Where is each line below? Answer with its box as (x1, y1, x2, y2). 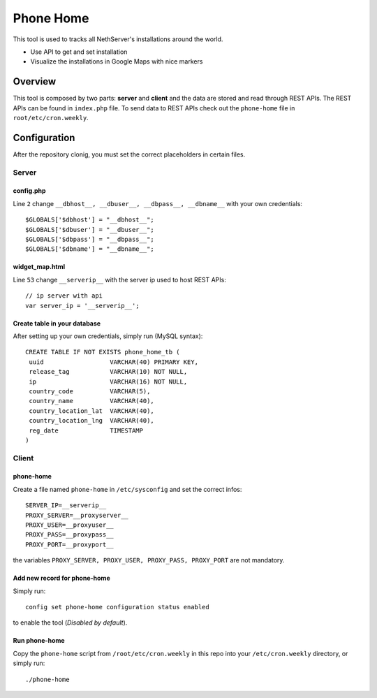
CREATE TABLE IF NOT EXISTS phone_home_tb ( (25, 348, 181, 356)
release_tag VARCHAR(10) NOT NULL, (29, 368, 188, 376)
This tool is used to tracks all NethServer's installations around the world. (13, 35, 223, 43)
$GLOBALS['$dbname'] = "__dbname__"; (25, 245, 155, 253)
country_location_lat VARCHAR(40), (29, 407, 155, 415)
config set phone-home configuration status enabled (25, 603, 209, 611)
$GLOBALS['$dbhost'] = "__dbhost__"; (25, 216, 155, 224)
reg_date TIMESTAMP (29, 426, 143, 435)
